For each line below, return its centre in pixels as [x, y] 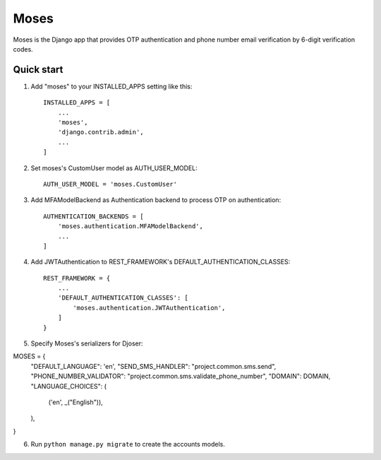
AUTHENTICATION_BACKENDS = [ [93, 216]
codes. [23, 49]
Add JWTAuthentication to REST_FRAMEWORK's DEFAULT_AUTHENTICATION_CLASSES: [161, 262]
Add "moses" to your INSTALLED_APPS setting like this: [111, 86]
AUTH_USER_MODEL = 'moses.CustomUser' [110, 184]
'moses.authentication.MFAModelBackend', [131, 226]
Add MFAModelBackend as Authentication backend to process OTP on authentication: [156, 200]
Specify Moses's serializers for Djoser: [87, 343]
